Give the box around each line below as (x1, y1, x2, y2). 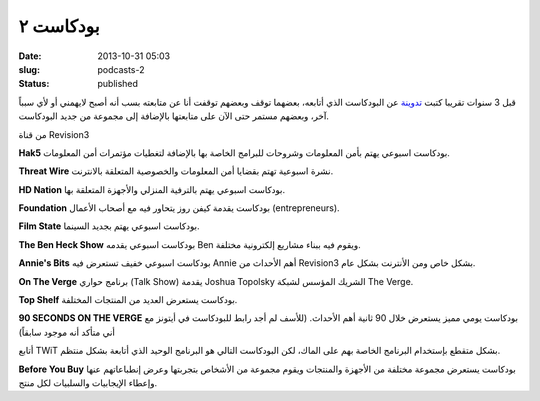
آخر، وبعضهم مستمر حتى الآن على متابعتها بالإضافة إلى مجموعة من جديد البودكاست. (18, 110, 330, 122)
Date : (18, 50, 42, 62)
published (97, 78, 139, 90)
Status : (18, 78, 50, 90)
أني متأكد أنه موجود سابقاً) (18, 326, 115, 338)
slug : (18, 63, 40, 75)
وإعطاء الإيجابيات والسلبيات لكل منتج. (18, 376, 158, 389)
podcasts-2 (97, 63, 145, 75)
